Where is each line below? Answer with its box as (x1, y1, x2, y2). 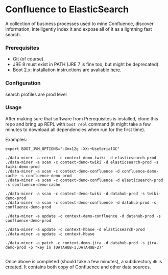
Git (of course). (12, 56, 45, 62)
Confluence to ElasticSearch (5, 4, 129, 15)
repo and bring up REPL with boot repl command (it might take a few (5, 121, 151, 127)
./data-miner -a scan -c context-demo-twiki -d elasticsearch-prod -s (5, 160, 159, 165)
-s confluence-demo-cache (5, 182, 60, 187)
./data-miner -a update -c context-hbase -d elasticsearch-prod (5, 227, 145, 232)
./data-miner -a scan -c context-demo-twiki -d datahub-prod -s (5, 191, 145, 196)
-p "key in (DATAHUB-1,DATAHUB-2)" (28, 245, 104, 250)
